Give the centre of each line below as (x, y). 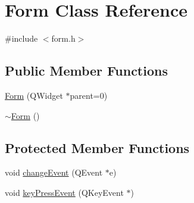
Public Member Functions (86, 71)
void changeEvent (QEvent (54, 172)
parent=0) (89, 95)
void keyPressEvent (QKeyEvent (64, 192)
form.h (63, 38)
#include (21, 38)
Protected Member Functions (97, 147)
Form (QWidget (34, 95)
